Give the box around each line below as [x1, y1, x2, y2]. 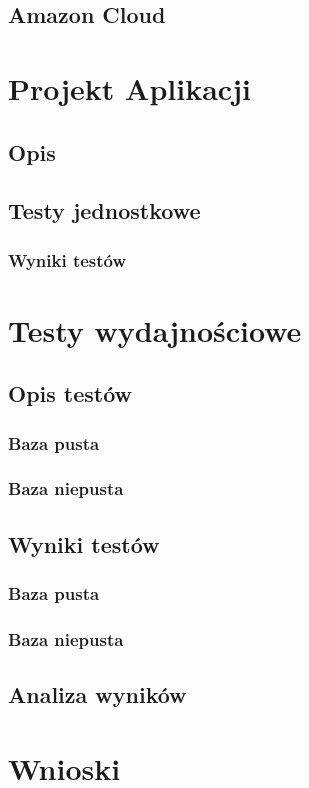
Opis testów [8, 378, 133, 409]
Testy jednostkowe [8, 195, 201, 226]
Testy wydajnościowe [8, 309, 302, 350]
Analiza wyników [8, 679, 187, 710]
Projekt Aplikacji [8, 67, 251, 108]
